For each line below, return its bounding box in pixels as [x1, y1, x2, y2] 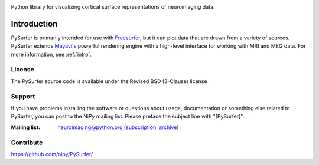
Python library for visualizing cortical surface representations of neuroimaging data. [11, 4, 215, 10]
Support [11, 92, 35, 100]
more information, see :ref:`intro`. [11, 51, 92, 58]
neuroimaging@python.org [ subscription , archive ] [57, 124, 179, 131]
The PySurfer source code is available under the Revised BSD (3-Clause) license [11, 77, 207, 85]
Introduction [11, 18, 58, 29]
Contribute [11, 138, 43, 147]
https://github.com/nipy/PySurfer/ [11, 150, 93, 157]
